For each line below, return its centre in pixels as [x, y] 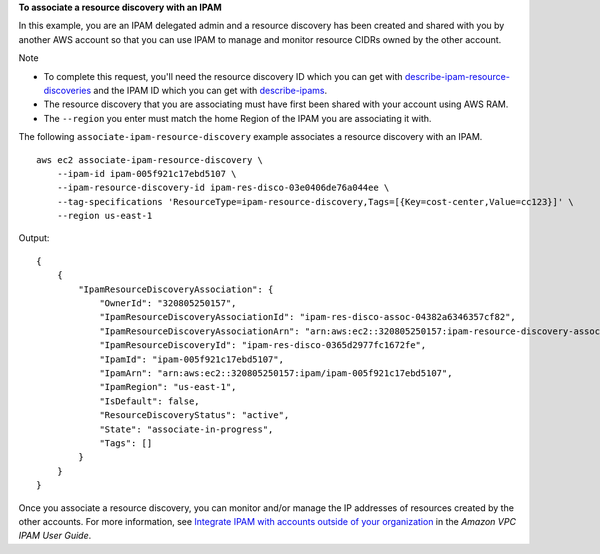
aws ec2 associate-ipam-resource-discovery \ [150, 159]
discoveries [67, 90]
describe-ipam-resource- [457, 76]
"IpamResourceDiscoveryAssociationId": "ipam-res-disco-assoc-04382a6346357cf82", [308, 317]
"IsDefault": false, [149, 401]
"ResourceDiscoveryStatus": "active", [194, 415]
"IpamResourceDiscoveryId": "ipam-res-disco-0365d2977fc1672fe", [263, 345]
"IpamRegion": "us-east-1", [168, 387]
